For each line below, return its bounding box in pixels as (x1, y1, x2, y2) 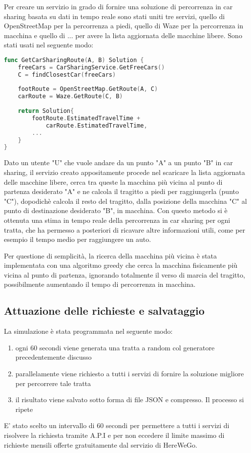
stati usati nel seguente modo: (4, 40, 93, 50)
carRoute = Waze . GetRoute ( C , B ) (18, 93, 123, 100)
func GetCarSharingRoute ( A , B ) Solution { (4, 56, 144, 64)
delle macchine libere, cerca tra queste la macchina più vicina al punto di (4, 176, 223, 187)
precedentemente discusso (15, 352, 92, 362)
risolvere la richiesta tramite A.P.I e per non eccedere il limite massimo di (4, 430, 225, 440)
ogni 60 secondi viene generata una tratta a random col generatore (15, 342, 215, 352)
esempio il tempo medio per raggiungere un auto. (4, 234, 151, 244)
